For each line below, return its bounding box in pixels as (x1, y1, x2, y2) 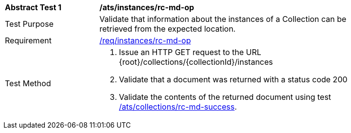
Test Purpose (5, 19, 54, 29)
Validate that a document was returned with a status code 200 (119, 75, 348, 84)
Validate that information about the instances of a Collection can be (99, 14, 347, 24)
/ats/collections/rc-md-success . (119, 102, 237, 112)
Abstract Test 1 (5, 2, 61, 12)
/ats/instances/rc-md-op (99, 2, 195, 12)
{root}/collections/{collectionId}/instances (119, 57, 273, 67)
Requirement (5, 36, 52, 45)
